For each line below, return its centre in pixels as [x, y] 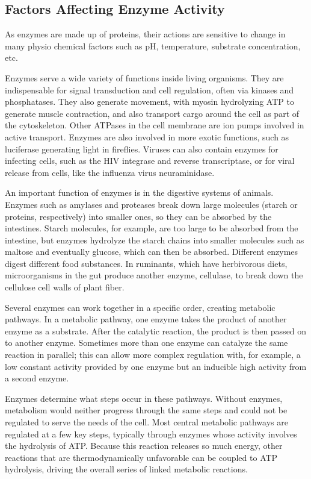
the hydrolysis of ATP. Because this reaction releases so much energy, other [144, 446]
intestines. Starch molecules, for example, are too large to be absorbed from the [152, 228]
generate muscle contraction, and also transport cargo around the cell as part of [152, 113]
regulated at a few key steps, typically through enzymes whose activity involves [151, 434]
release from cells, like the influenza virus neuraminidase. [110, 172]
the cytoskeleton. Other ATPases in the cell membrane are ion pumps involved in [155, 125]
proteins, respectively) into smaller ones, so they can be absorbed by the [138, 216]
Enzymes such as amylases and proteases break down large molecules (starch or [151, 204]
